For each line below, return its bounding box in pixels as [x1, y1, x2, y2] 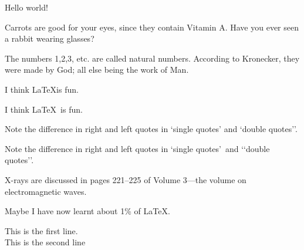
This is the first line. [5, 224, 78, 237]
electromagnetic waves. [5, 185, 87, 197]
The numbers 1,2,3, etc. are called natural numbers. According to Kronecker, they [5, 52, 300, 64]
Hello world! [5, 1, 48, 13]
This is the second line [5, 236, 86, 248]
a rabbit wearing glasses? [5, 32, 94, 45]
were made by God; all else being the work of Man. [5, 63, 189, 76]
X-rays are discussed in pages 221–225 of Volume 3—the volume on [5, 173, 246, 185]
